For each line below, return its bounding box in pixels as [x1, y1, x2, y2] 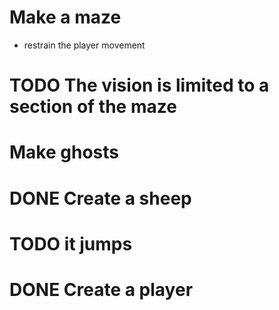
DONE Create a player [9, 278, 194, 301]
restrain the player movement [23, 39, 146, 51]
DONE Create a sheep [9, 187, 192, 210]
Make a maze [9, 6, 122, 29]
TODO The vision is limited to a [9, 74, 270, 97]
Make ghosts [9, 141, 119, 164]
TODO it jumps [9, 232, 133, 255]
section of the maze [9, 96, 177, 118]
